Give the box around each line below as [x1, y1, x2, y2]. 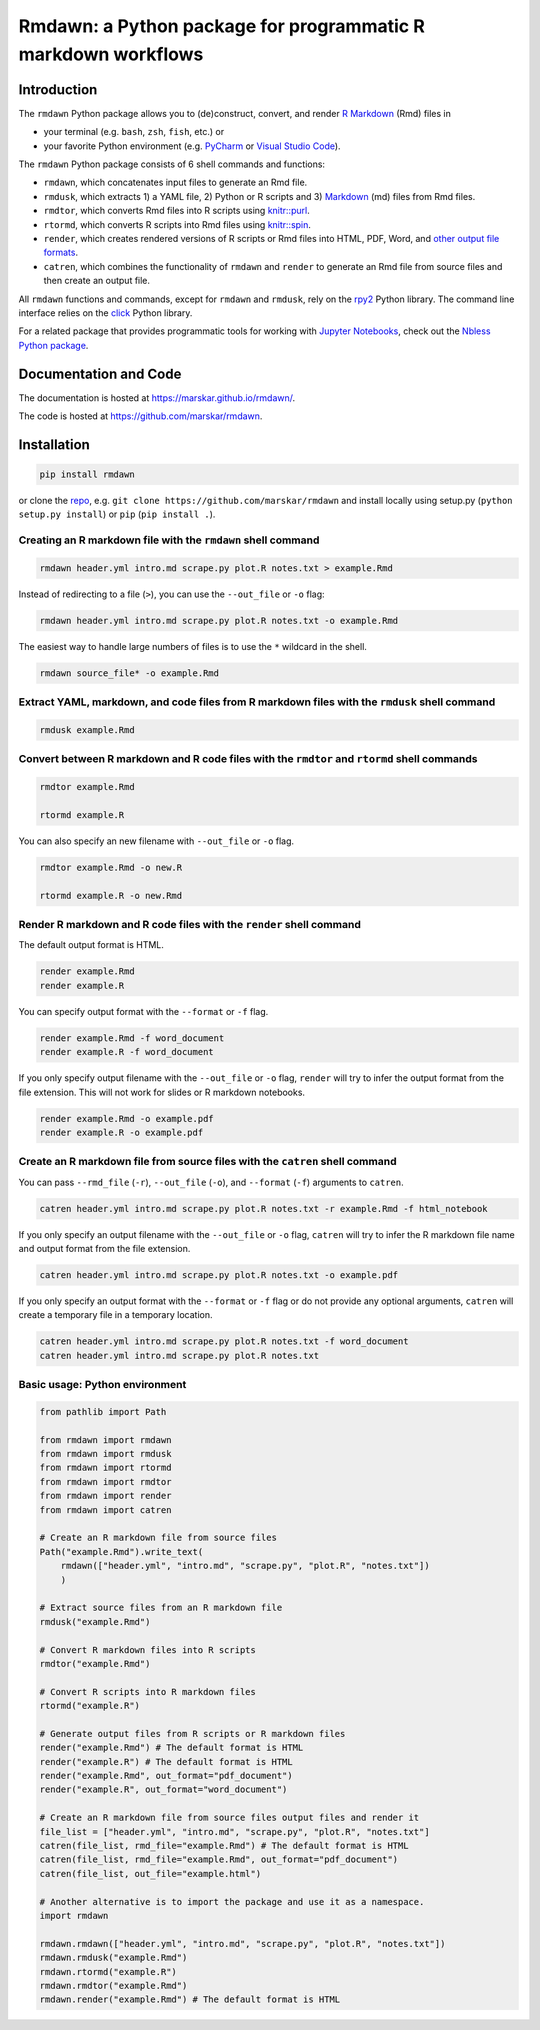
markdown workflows [18, 43, 204, 65]
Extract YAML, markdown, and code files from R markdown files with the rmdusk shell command [18, 695, 496, 709]
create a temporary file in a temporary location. [18, 1309, 213, 1321]
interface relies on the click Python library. [18, 306, 193, 319]
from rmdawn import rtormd [39, 1462, 172, 1474]
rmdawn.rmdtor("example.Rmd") [39, 1980, 188, 1991]
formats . [43, 246, 79, 259]
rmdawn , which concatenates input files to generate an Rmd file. [43, 176, 308, 189]
